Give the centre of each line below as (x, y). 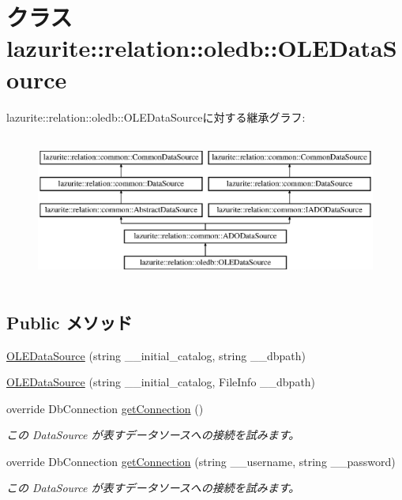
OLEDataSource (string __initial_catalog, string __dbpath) (156, 355)
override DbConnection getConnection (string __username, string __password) (201, 461)
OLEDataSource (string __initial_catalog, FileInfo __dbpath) (161, 382)
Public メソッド (70, 322)
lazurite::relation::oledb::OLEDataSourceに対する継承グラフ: (156, 117)
